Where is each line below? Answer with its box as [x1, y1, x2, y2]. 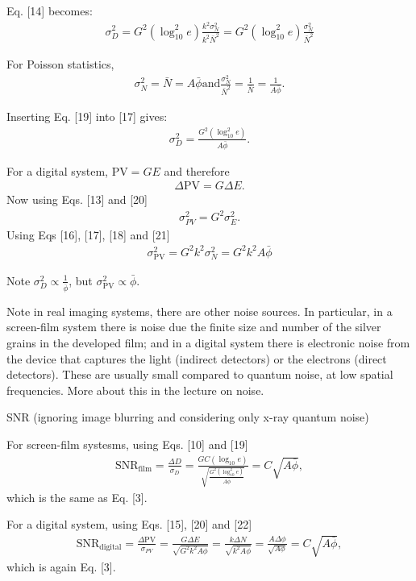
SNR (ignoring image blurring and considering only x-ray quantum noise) [6, 409, 369, 425]
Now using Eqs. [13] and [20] [6, 191, 148, 208]
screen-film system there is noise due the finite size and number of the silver [6, 318, 381, 335]
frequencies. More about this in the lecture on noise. [6, 381, 264, 398]
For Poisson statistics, [6, 55, 114, 72]
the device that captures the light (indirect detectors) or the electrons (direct [6, 350, 387, 367]
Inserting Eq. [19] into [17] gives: [6, 107, 168, 124]
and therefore [164, 162, 230, 179]
